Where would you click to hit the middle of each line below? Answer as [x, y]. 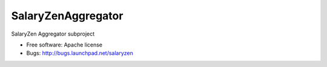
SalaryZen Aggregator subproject [53, 34]
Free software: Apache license [64, 45]
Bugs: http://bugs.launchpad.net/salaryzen [80, 53]
